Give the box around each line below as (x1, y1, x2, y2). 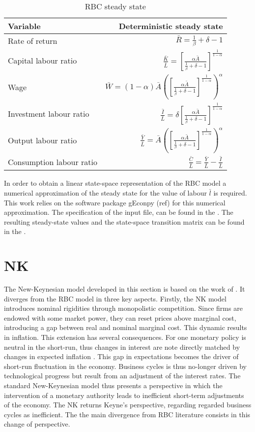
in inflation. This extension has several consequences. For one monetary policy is (4, 332, 246, 342)
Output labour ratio (8, 134, 77, 146)
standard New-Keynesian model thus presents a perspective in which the (4, 380, 223, 391)
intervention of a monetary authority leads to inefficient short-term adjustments (4, 390, 244, 400)
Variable (8, 20, 41, 32)
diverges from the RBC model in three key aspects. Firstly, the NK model (4, 293, 227, 303)
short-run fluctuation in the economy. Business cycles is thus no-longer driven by (4, 361, 247, 371)
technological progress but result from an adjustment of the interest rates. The (4, 370, 241, 381)
